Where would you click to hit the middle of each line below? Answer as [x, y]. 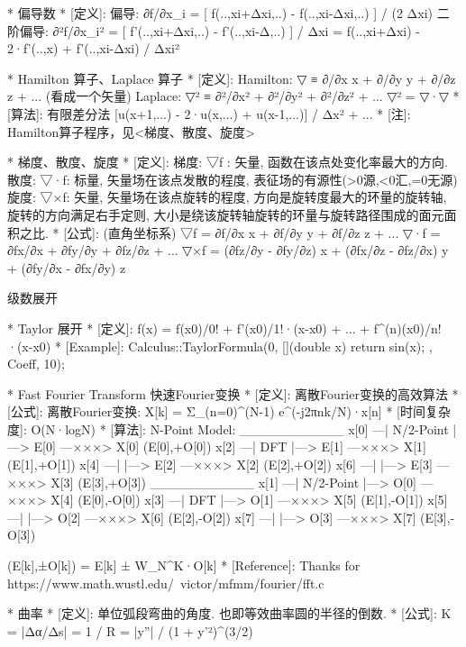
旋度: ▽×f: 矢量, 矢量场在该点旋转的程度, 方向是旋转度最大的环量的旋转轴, [227, 197]
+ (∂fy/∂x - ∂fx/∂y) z [67, 267]
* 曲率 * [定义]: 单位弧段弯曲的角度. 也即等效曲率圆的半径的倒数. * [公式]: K [229, 613]
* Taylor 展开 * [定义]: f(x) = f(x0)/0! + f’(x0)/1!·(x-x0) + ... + [189, 328]
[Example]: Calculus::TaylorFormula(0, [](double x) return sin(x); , [249, 346]
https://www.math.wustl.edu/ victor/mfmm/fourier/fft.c [166, 583]
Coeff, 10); [36, 364]
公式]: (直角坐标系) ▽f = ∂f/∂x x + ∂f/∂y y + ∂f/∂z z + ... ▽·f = [254, 232]
